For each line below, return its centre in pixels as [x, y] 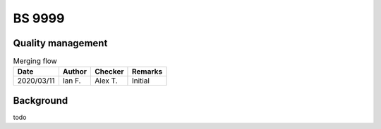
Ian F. [72, 81]
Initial [140, 81]
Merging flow [35, 61]
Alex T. [106, 81]
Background [41, 101]
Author [75, 72]
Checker [109, 72]
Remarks [147, 72]
